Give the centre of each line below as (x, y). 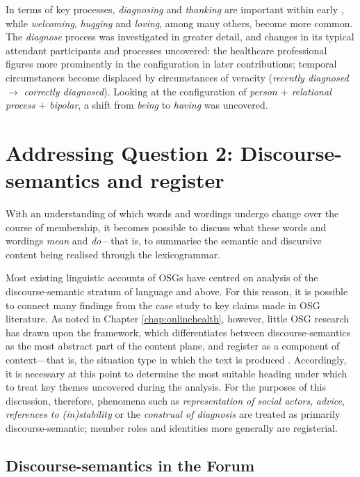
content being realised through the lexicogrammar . (113, 254)
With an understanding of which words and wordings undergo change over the (172, 213)
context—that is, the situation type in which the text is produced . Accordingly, (176, 359)
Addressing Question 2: (120, 152)
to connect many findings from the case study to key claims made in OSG (163, 305)
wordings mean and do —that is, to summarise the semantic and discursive (164, 241)
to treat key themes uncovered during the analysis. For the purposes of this (166, 387)
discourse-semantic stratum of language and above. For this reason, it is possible (177, 291)
